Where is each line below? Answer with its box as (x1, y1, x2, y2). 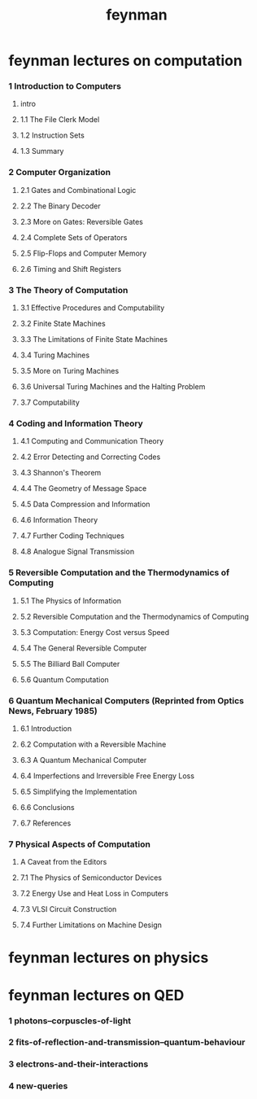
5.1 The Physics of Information (20, 596, 122, 606)
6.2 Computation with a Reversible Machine (20, 739, 167, 749)
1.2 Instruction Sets (20, 130, 85, 140)
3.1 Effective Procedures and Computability (20, 303, 165, 313)
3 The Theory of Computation (8, 284, 128, 296)
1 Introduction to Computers (8, 81, 122, 92)
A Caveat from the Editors (20, 857, 107, 867)
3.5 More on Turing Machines (20, 366, 120, 376)
